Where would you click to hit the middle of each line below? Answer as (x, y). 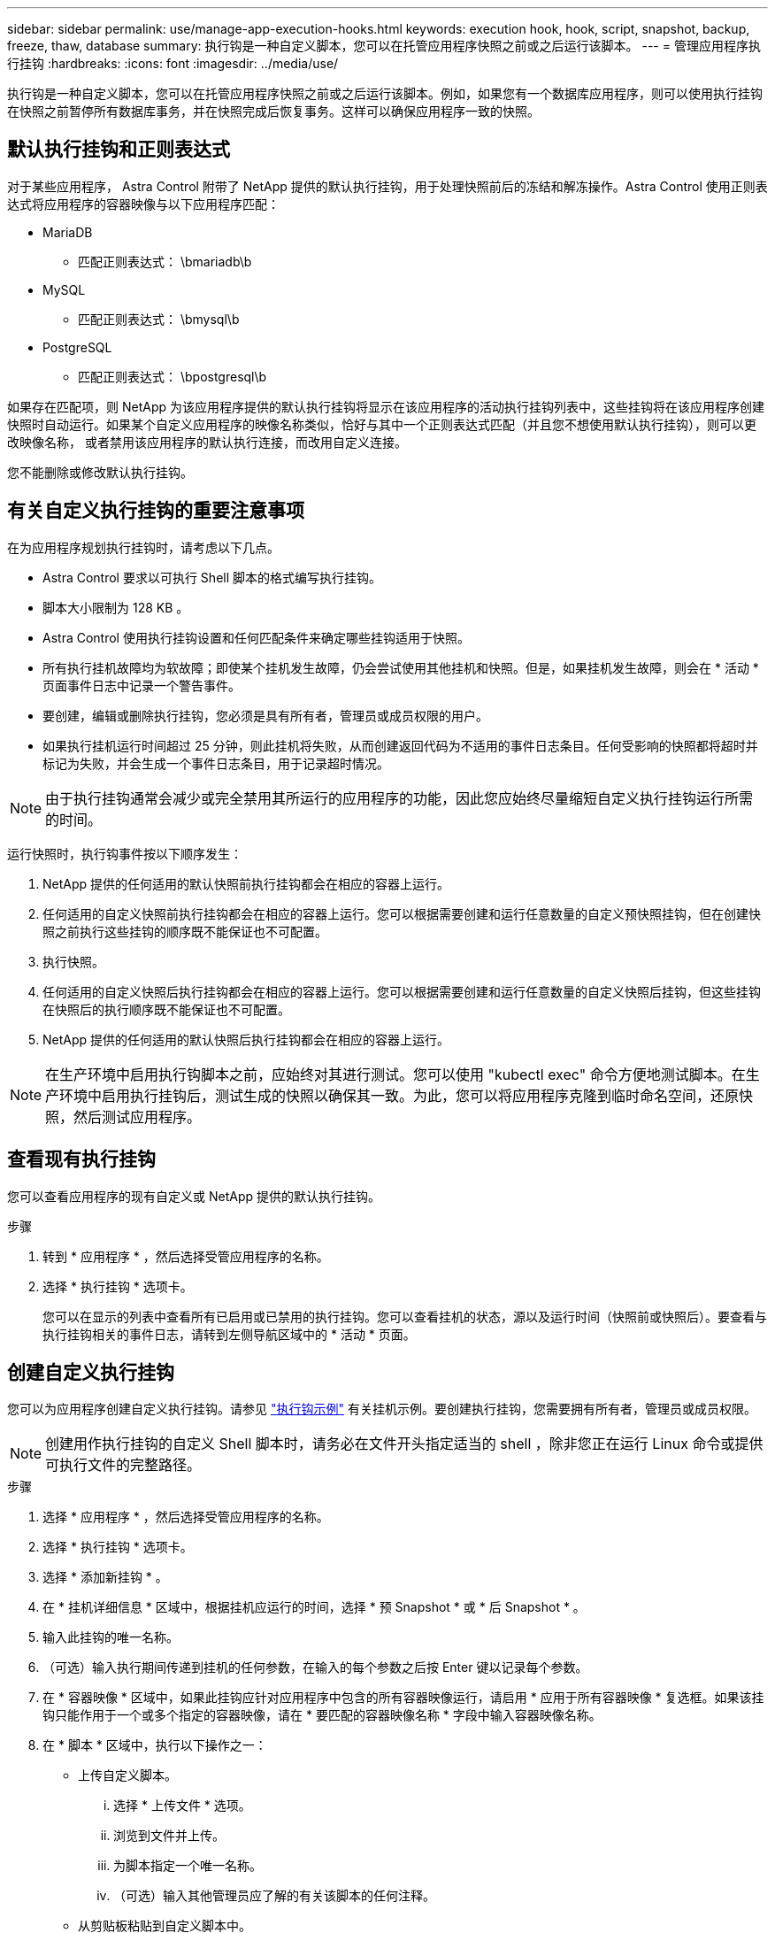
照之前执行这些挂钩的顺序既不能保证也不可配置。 (185, 931)
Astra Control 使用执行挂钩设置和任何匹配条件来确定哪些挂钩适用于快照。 (256, 637)
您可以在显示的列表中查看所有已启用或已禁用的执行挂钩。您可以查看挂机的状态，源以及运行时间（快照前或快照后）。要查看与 (405, 1316)
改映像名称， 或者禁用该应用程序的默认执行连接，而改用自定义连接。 (207, 442)
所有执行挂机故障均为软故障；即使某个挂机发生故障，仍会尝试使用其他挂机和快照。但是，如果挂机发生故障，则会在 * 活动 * (401, 667)
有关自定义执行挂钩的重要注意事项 (156, 511)
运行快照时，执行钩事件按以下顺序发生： (125, 853)
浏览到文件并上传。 (169, 1836)
